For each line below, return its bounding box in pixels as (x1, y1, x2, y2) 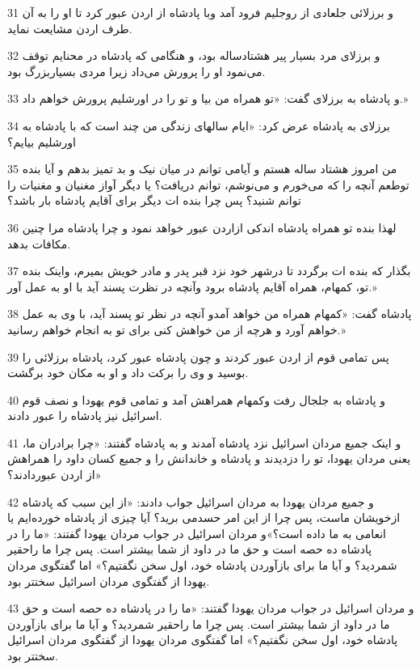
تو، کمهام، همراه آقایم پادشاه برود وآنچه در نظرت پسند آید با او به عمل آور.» (7, 278, 377, 295)
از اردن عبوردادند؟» (7, 466, 102, 483)
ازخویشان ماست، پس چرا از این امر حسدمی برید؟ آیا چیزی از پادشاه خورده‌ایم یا (7, 509, 401, 526)
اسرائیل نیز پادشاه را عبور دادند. (7, 407, 162, 424)
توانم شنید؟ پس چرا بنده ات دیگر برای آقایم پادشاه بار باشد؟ (7, 192, 301, 209)
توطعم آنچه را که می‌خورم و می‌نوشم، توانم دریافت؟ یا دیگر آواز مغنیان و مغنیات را (7, 176, 409, 193)
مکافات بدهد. (7, 235, 71, 252)
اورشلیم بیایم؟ (7, 133, 77, 150)
